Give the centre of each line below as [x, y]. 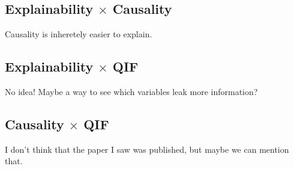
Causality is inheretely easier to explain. [79, 34]
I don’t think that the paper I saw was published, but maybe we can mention [147, 149]
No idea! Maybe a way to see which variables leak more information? [131, 91]
